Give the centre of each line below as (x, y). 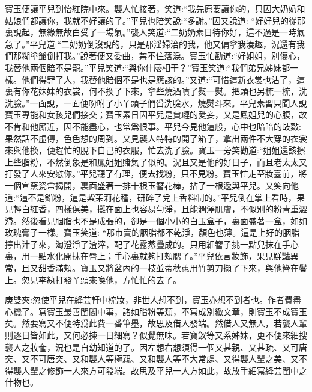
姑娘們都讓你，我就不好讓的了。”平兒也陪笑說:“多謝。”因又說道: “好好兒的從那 (155, 20)
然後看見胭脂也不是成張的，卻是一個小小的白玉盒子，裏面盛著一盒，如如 (164, 220)
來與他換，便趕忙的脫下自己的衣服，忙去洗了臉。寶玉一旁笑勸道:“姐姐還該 (151, 150)
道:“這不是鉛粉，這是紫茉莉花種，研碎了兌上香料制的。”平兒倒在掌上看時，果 (155, 197)
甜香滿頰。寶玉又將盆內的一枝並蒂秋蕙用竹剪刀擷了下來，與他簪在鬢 (172, 268)
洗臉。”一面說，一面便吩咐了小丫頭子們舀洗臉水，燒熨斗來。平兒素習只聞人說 (156, 103)
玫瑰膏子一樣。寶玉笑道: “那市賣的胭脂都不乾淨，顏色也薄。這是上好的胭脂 (152, 232)
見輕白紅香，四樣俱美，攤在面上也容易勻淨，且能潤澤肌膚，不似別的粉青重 (152, 209)
